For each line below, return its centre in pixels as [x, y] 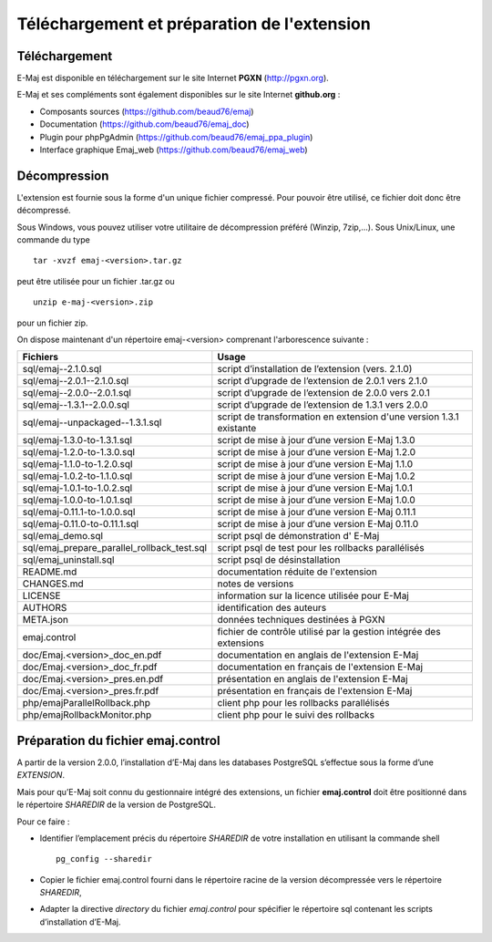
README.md [50, 572]
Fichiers [41, 357]
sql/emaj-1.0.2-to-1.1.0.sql [77, 476]
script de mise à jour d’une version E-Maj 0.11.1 [317, 512]
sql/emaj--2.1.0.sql [62, 369]
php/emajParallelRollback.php [86, 703]
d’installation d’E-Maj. [81, 922]
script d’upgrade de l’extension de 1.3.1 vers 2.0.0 [323, 405]
